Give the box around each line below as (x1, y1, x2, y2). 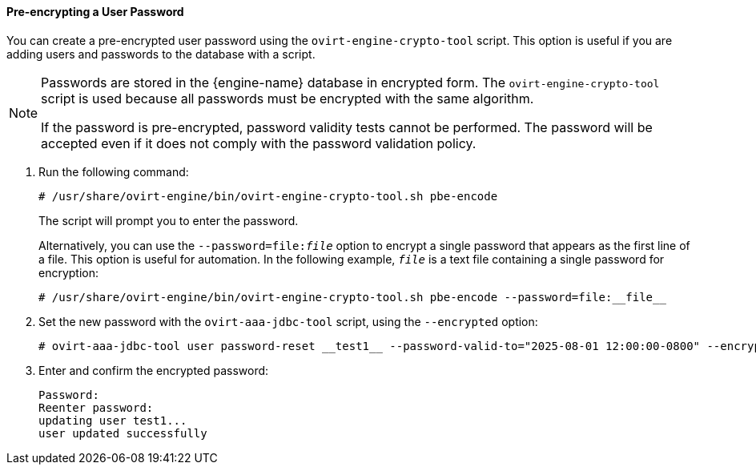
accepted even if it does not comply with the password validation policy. (41, 135, 477, 151)
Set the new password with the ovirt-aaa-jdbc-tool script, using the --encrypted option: (38, 314, 538, 328)
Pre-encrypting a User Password (6, 5, 184, 18)
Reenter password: (38, 401, 154, 414)
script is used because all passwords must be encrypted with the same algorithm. (41, 90, 534, 107)
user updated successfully (38, 426, 207, 440)
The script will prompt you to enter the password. (38, 213, 299, 227)
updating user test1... (38, 413, 187, 427)
